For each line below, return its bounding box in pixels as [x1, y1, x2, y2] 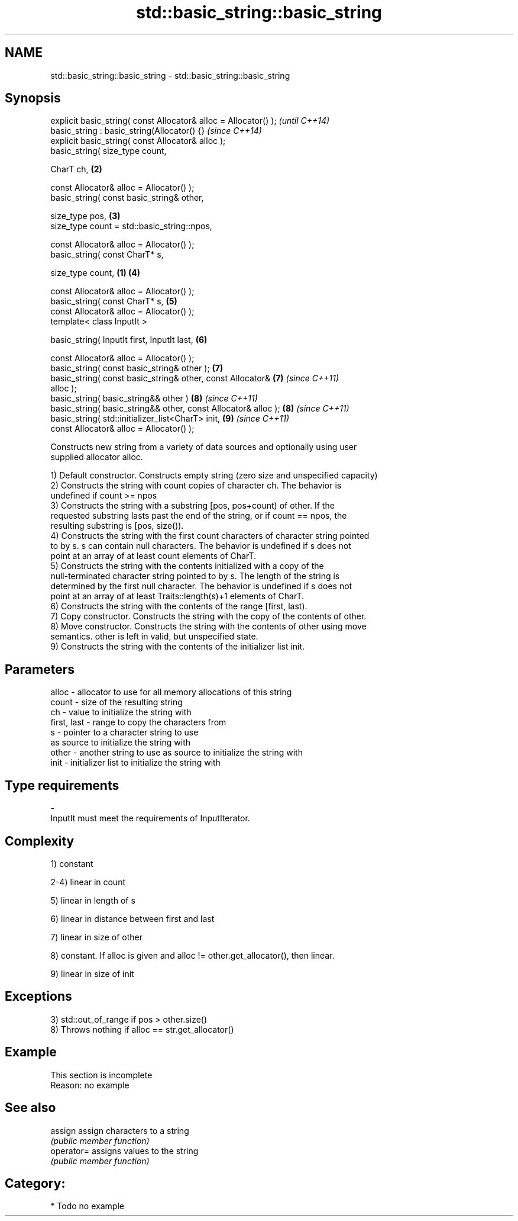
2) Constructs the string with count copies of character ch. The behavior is [50, 480, 342, 491]
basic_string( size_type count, [50, 146, 167, 156]
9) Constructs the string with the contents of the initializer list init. [50, 641, 305, 652]
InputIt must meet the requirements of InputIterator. [50, 813, 250, 824]
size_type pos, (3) [50, 211, 121, 221]
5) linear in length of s [50, 895, 135, 905]
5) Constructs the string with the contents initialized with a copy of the [50, 561, 324, 571]
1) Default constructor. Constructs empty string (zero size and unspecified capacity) [50, 470, 378, 481]
